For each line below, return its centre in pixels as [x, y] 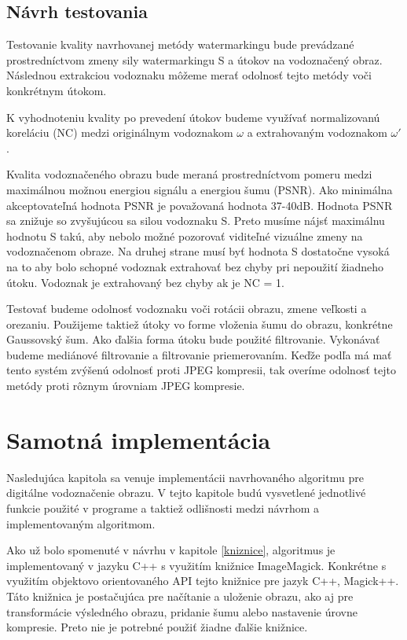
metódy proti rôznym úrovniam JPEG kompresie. [126, 386]
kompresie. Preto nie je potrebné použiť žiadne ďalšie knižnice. [157, 627]
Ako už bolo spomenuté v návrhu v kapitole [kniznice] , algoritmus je [171, 550]
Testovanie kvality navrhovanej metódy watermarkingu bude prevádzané [180, 44]
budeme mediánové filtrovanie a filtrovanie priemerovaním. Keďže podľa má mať [199, 354]
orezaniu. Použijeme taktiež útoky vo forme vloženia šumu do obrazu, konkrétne [200, 324]
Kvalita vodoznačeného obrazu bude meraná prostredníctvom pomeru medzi [189, 174]
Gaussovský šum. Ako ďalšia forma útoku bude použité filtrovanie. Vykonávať [193, 339]
